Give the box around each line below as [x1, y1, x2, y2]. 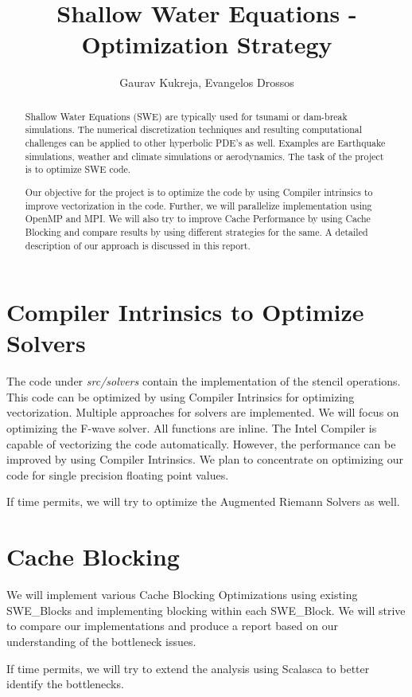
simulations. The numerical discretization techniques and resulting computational [25, 123, 363, 136]
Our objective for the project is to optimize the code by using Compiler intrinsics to [25, 185, 373, 198]
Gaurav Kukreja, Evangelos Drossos [119, 74, 294, 91]
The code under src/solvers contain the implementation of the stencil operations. [6, 373, 401, 390]
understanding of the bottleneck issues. [6, 632, 196, 649]
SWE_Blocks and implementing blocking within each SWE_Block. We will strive [6, 601, 406, 618]
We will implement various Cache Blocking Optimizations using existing [6, 586, 358, 603]
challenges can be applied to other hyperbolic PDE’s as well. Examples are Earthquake [25, 136, 386, 150]
